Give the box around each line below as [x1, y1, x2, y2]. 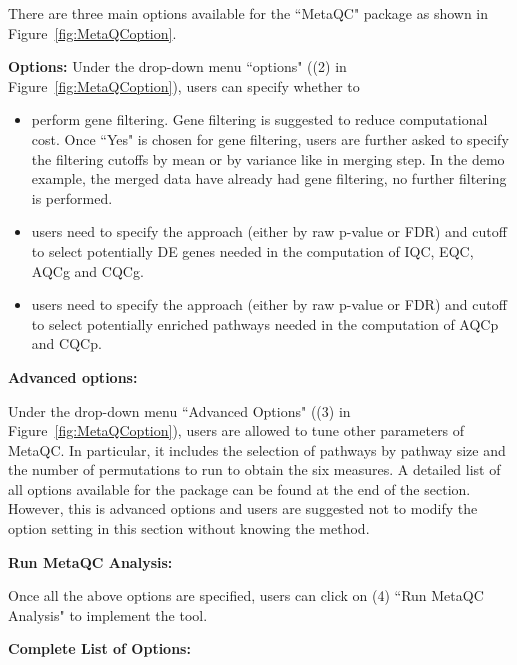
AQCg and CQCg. [31, 260, 144, 281]
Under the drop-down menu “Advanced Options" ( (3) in [8, 400, 351, 421]
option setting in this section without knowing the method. [8, 518, 370, 539]
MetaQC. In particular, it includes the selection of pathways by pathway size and [8, 439, 506, 460]
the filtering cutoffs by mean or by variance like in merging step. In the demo [31, 148, 505, 169]
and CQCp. [31, 333, 102, 354]
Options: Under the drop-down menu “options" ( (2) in [8, 56, 347, 77]
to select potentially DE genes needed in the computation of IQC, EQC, [31, 240, 474, 261]
